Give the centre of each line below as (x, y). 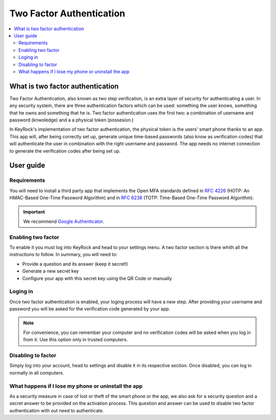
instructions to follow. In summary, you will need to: (63, 255)
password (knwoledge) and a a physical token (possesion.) (72, 120)
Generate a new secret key (51, 271)
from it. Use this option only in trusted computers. (75, 340)
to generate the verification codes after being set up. (65, 151)
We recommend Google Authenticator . (64, 221)
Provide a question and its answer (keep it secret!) (75, 264)
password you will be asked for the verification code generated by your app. (90, 309)
